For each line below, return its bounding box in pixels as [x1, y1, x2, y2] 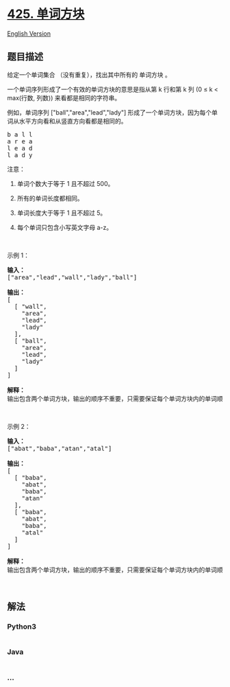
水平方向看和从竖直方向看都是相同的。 [18, 117, 127, 125]
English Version [7, 29, 51, 38]
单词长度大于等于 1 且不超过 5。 [16, 209, 107, 217]
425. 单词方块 [7, 6, 85, 22]
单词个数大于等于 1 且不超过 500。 [16, 179, 114, 187]
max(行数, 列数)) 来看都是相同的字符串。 [7, 93, 121, 102]
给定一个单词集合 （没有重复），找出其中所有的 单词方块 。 [7, 70, 171, 79]
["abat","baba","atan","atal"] [7, 444, 112, 452]
